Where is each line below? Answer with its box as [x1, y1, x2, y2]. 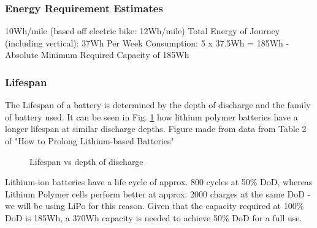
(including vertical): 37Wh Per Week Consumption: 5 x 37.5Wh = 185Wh [5, 36, 283, 49]
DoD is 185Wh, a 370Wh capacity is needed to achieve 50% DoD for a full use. [5, 211, 302, 224]
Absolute [5, 48, 39, 61]
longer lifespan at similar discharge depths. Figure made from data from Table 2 [5, 122, 307, 135]
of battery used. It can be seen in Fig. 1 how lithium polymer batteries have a [5, 110, 298, 123]
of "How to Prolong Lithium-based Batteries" [5, 134, 174, 147]
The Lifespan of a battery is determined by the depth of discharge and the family [5, 98, 311, 111]
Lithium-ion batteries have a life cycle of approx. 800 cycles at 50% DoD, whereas [5, 175, 313, 188]
